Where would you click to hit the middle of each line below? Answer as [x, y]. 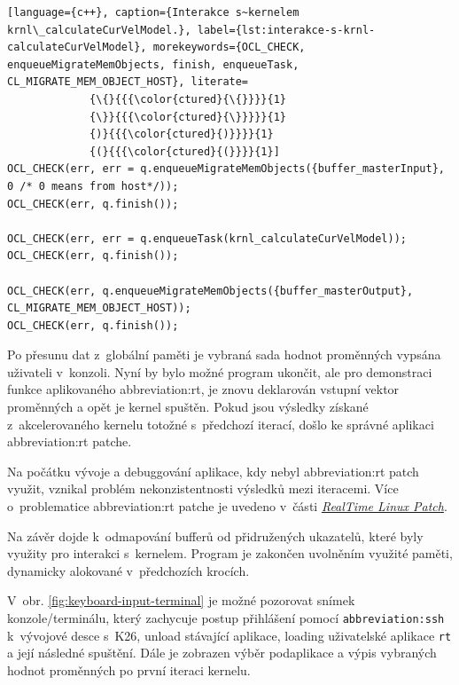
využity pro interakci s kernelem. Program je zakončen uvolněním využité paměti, [230, 553]
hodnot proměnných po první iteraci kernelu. [129, 669]
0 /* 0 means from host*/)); [93, 186]
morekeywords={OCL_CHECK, [229, 47]
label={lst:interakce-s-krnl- [286, 30]
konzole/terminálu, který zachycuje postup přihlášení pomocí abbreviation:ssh [226, 618]
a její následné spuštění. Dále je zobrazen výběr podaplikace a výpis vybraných [222, 653]
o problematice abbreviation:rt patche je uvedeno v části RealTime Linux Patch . [227, 506]
